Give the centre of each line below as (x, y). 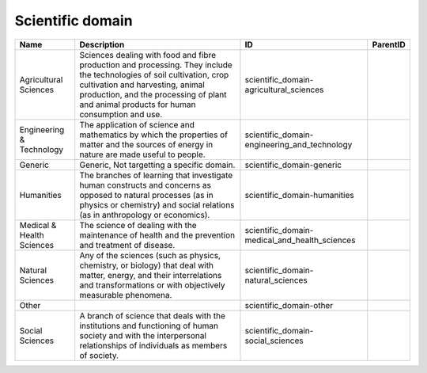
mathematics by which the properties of (154, 135)
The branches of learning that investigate (156, 175)
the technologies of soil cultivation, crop (154, 74)
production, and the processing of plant (153, 94)
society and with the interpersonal (143, 335)
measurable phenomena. (126, 295)
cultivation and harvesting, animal (142, 85)
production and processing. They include (156, 65)
